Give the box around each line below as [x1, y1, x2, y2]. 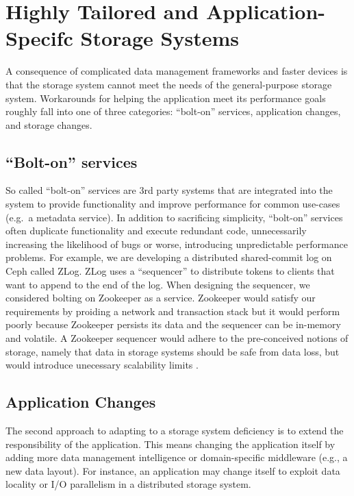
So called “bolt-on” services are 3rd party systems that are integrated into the [5, 183, 333, 197]
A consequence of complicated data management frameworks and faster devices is [5, 64, 348, 78]
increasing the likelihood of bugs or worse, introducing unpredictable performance [5, 236, 348, 251]
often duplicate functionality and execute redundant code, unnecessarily [5, 223, 307, 238]
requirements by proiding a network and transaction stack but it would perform [5, 303, 340, 318]
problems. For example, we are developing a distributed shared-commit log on [5, 250, 332, 264]
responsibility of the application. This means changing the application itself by [5, 436, 336, 451]
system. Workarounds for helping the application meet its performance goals [5, 90, 326, 105]
